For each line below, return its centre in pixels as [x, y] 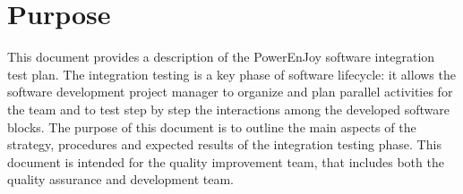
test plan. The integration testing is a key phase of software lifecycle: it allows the [231, 74]
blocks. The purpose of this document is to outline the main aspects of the [212, 127]
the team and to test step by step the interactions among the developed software [228, 109]
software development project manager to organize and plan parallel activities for [230, 92]
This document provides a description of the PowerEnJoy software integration [221, 57]
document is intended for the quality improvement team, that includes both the [226, 161]
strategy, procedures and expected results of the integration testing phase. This [224, 144]
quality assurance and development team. [120, 179]
